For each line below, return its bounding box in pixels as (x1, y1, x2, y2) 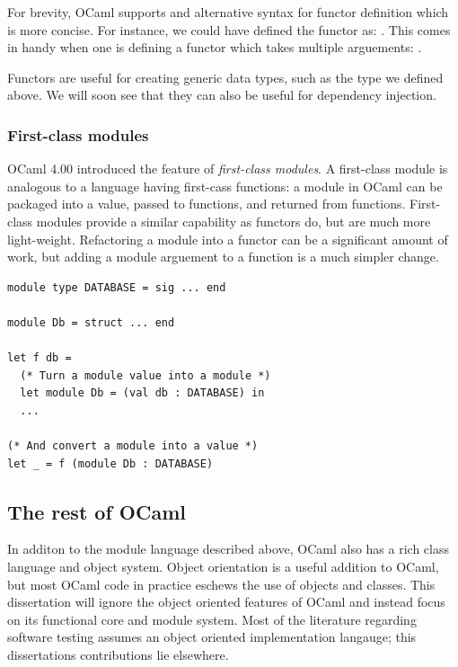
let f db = (7, 351, 72, 365)
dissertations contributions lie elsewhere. (7, 645, 229, 664)
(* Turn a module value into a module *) (20, 369, 271, 382)
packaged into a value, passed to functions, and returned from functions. (7, 194, 406, 213)
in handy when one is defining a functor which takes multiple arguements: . (7, 38, 422, 57)
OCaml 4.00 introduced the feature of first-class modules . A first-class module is (7, 159, 448, 178)
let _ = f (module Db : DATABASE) (7, 457, 214, 470)
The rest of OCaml (7, 497, 186, 525)
